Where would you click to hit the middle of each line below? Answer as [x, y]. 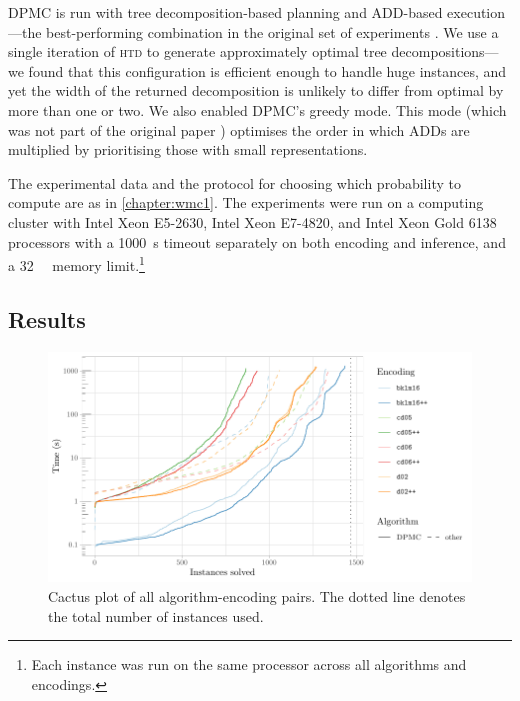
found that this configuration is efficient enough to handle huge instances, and [267, 70]
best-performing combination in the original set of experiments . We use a [272, 31]
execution [476, 12]
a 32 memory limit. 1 [76, 263]
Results [47, 318]
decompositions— [445, 51]
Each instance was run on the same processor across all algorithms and [249, 664]
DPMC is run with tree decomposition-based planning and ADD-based [225, 12]
